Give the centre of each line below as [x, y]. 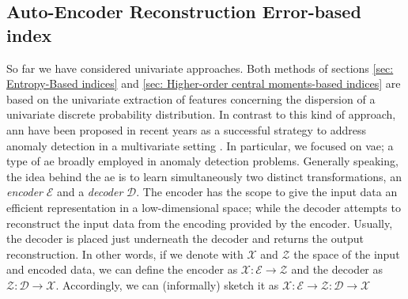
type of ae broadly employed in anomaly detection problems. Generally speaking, [202, 161]
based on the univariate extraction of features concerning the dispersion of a [191, 98]
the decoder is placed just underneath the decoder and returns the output [185, 238]
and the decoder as [337, 269]
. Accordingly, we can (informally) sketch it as [167, 284]
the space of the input [347, 254]
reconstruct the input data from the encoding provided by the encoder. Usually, [200, 223]
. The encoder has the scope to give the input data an [267, 192]
